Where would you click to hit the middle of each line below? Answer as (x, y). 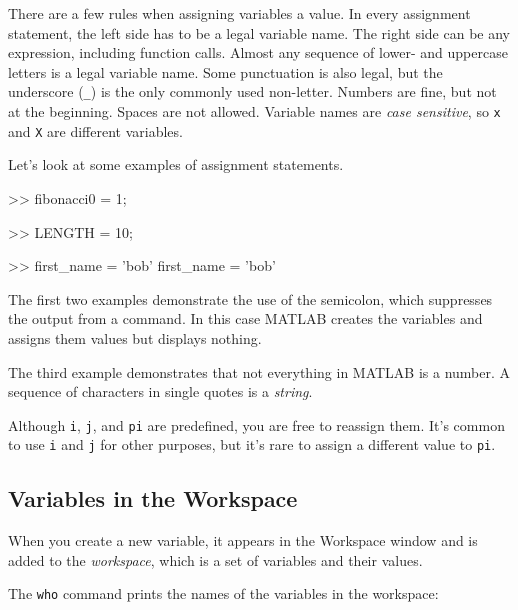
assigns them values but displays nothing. (135, 337)
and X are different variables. (95, 130)
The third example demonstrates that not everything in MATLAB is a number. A (259, 371)
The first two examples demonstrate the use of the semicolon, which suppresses (250, 298)
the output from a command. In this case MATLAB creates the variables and (245, 318)
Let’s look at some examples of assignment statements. (176, 164)
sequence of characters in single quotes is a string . (160, 391)
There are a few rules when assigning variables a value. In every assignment (239, 13)
